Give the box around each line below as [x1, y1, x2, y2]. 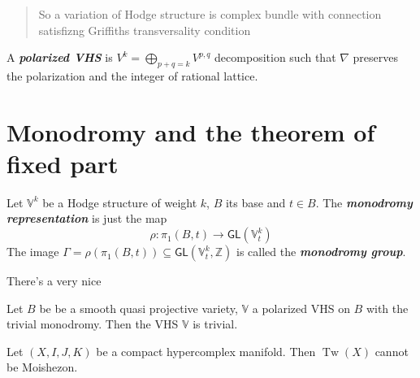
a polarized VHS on [252, 299, 350, 316]
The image [6, 243, 59, 260]
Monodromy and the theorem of [6, 115, 375, 148]
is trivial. [193, 315, 238, 332]
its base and [225, 193, 286, 211]
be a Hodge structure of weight [42, 193, 197, 211]
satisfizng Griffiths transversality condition [38, 21, 251, 38]
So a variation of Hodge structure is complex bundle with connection [38, 6, 382, 22]
